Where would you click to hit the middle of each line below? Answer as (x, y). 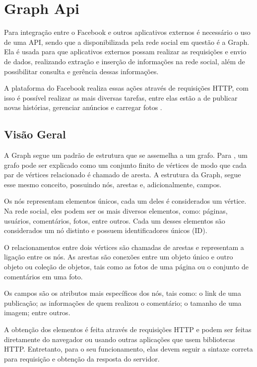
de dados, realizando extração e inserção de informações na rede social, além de (125, 61)
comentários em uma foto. (43, 276)
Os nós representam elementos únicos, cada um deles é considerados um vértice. (125, 201)
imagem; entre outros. (37, 312)
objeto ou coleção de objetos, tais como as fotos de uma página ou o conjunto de (126, 267)
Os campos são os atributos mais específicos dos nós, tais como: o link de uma (123, 293)
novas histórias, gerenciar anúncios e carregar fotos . (83, 107)
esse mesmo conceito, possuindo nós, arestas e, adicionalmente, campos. (113, 184)
